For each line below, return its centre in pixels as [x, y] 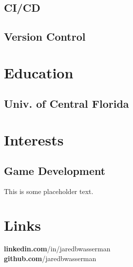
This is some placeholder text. [49, 191]
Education [39, 72]
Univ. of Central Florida [66, 104]
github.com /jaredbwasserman [50, 258]
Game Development [55, 171]
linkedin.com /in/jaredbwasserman [57, 249]
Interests [34, 139]
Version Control [45, 36]
